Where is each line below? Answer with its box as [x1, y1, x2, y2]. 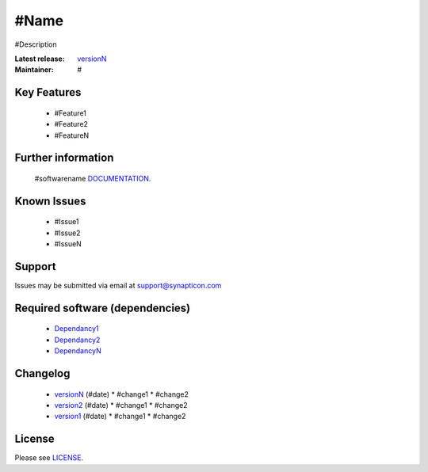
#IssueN [54, 239, 82, 249]
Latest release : [14, 54, 65, 63]
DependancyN [54, 346, 102, 356]
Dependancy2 [54, 335, 101, 344]
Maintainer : [14, 65, 55, 74]
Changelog [14, 367, 71, 380]
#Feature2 [54, 120, 89, 129]
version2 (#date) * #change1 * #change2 [54, 401, 188, 409]
